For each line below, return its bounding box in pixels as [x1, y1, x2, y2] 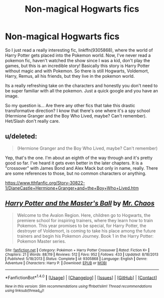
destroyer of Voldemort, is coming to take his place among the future [17, 228, 156, 233]
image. [5, 93, 19, 99]
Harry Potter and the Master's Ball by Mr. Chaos [5, 199, 155, 207]
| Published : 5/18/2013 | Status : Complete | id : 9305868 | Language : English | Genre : [5, 256, 148, 261]
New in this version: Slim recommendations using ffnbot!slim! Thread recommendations [5, 284, 152, 289]
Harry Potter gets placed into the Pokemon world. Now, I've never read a [5, 52, 151, 58]
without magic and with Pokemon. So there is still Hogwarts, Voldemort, [5, 68, 149, 74]
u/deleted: [5, 132, 38, 140]
